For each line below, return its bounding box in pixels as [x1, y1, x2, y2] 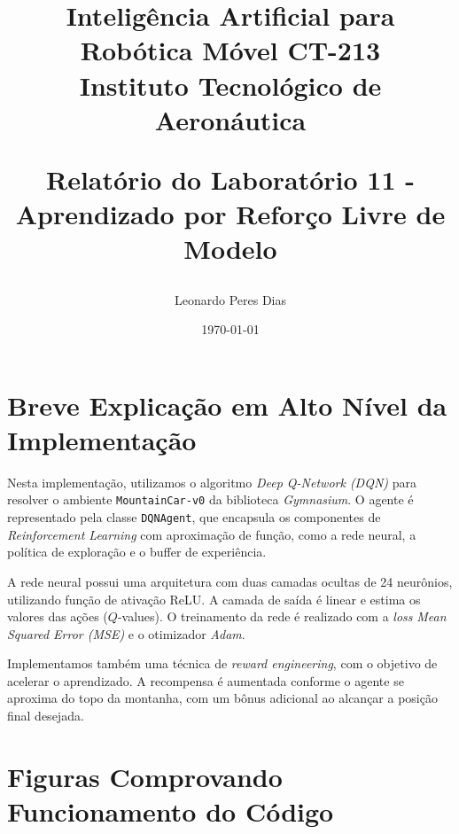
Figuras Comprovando [7, 758, 283, 794]
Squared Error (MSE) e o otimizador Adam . [7, 624, 245, 643]
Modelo [183, 230, 277, 267]
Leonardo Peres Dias [174, 290, 287, 308]
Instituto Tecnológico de [79, 66, 382, 103]
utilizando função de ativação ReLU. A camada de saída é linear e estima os [7, 589, 421, 608]
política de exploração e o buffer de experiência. [7, 542, 267, 561]
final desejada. [7, 706, 84, 725]
